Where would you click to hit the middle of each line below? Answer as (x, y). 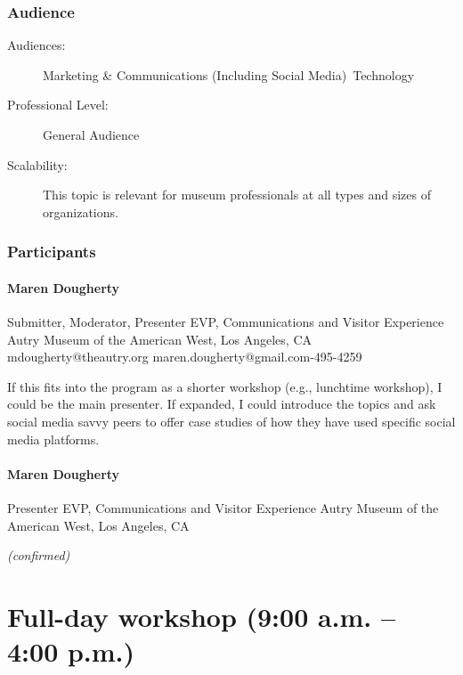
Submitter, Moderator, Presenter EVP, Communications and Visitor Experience (226, 322)
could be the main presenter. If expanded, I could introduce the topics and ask (222, 404)
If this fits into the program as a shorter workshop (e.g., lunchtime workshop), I (225, 386)
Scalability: (37, 164)
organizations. (81, 211)
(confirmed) (39, 555)
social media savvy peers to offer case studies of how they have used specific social (231, 421)
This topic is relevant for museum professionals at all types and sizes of (237, 195)
